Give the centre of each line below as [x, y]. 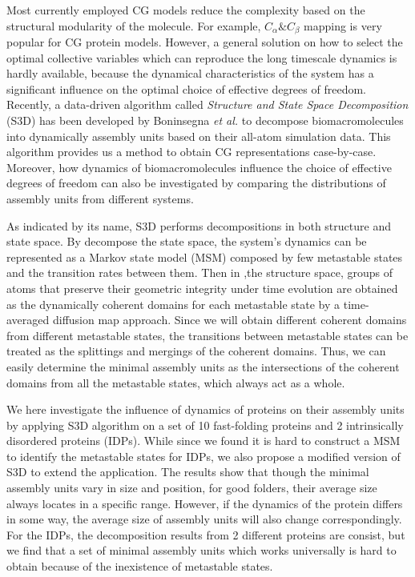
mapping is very [343, 25]
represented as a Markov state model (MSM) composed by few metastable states [205, 256]
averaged [28, 320]
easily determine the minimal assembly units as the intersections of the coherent [203, 366]
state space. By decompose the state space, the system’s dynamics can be [187, 241]
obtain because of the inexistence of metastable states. [140, 566]
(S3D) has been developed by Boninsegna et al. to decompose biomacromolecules [205, 120]
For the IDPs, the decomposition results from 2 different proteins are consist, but [206, 534]
